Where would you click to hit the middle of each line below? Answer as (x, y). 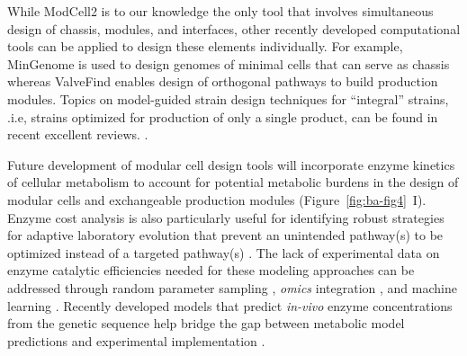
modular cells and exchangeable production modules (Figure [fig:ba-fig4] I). (217, 199)
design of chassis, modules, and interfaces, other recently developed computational (234, 28)
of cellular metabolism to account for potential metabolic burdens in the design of (233, 182)
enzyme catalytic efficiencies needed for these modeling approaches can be (211, 270)
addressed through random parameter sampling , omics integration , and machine (232, 287)
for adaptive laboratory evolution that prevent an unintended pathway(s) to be (225, 235)
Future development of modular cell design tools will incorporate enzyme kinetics (231, 164)
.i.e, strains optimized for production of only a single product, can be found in (223, 116)
